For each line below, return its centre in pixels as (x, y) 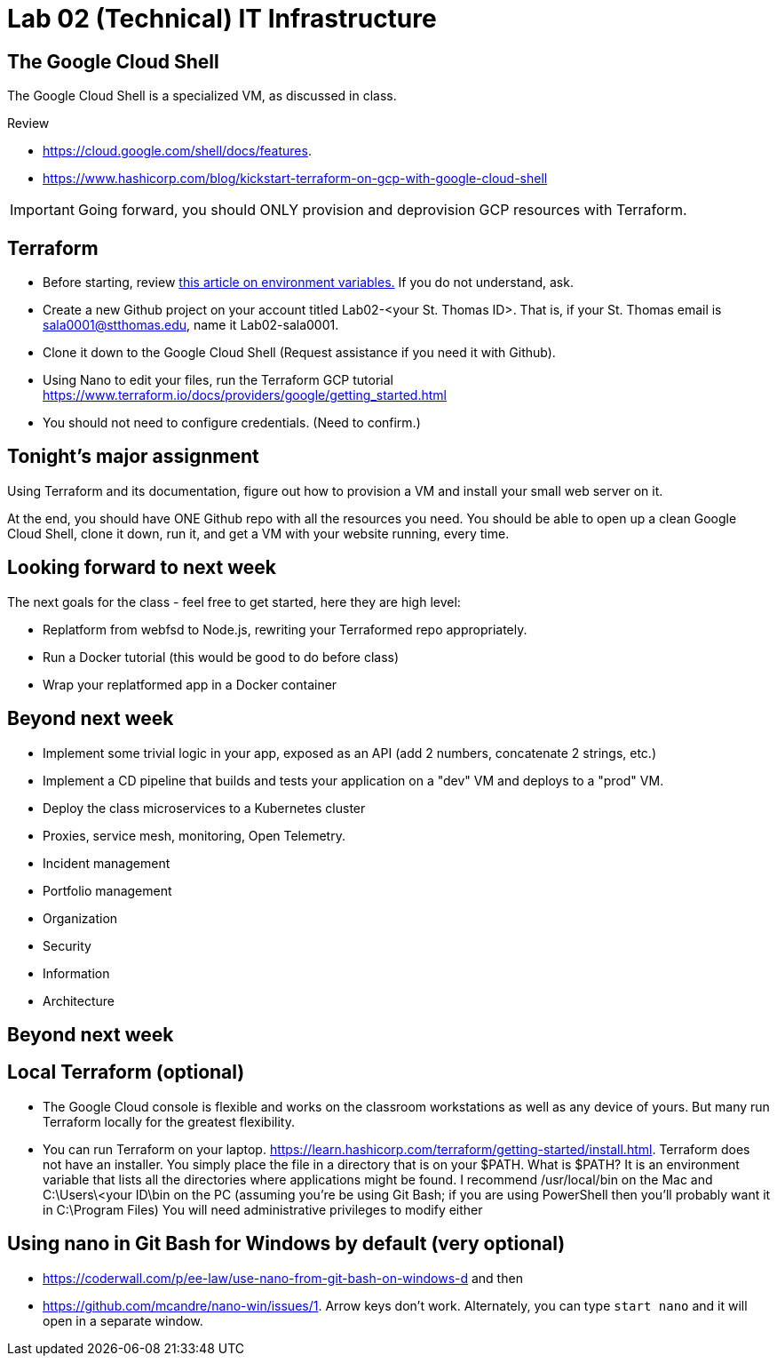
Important (42, 210)
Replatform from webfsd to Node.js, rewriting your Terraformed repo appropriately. (285, 629)
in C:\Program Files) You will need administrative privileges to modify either (263, 1209)
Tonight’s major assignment (133, 457)
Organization (80, 918)
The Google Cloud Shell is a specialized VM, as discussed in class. (202, 96)
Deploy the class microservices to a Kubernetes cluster (204, 808)
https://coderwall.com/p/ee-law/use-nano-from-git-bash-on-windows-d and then (283, 1278)
